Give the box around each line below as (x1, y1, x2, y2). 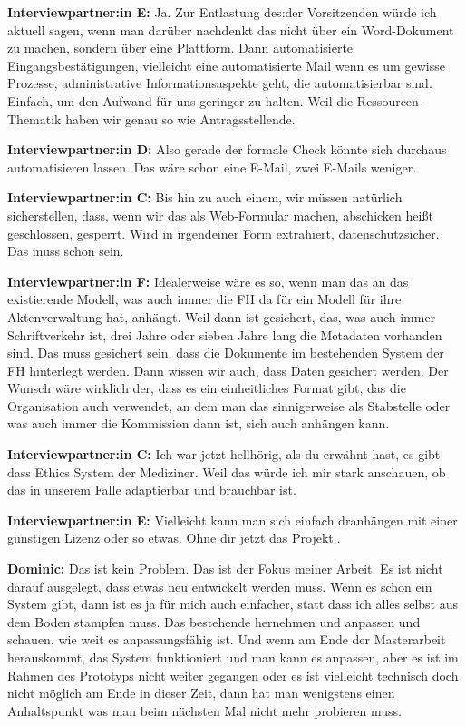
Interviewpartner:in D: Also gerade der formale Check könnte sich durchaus (7, 140, 447, 159)
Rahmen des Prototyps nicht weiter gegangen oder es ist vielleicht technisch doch (7, 665, 459, 684)
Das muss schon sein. (7, 241, 124, 260)
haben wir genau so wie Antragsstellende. (65, 109, 296, 128)
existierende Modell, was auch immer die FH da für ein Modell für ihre (7, 289, 402, 309)
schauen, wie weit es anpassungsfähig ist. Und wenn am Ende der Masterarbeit (7, 630, 446, 649)
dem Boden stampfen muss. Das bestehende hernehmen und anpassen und (7, 612, 421, 631)
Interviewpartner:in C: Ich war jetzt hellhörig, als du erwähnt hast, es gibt (7, 445, 441, 464)
